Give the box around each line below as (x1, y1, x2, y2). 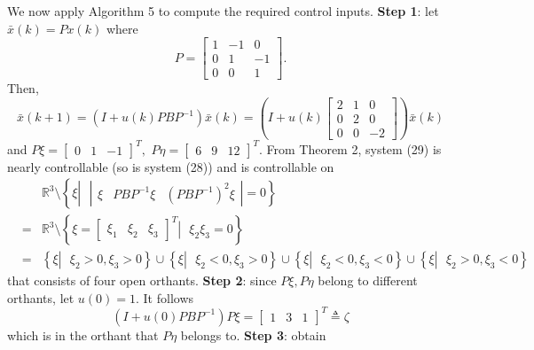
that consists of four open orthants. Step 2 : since (7, 271, 277, 290)
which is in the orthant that (7, 325, 159, 344)
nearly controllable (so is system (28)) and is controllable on (7, 157, 334, 175)
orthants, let (7, 288, 75, 307)
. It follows (135, 288, 194, 307)
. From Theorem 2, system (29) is (258, 139, 442, 158)
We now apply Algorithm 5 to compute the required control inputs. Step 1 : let (7, 2, 439, 19)
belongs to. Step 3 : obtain (180, 325, 326, 344)
